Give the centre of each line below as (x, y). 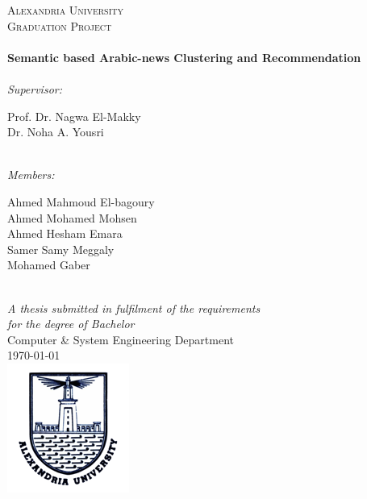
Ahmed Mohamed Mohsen (72, 217)
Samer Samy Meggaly (61, 249)
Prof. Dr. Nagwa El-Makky (74, 116)
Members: (31, 175)
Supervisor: (35, 88)
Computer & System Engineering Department (121, 339)
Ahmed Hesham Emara (65, 233)
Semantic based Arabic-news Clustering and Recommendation (184, 57)
